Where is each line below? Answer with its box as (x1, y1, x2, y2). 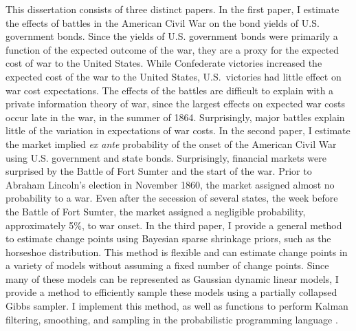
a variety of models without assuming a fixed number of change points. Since (5, 258, 329, 273)
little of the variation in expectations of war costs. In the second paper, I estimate (5, 123, 351, 138)
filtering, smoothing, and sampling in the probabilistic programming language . (5, 312, 338, 326)
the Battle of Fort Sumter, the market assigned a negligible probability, (5, 204, 306, 218)
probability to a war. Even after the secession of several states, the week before (5, 191, 338, 205)
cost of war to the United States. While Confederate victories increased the (5, 56, 322, 70)
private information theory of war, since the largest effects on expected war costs (5, 96, 346, 111)
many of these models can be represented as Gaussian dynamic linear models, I (5, 271, 339, 286)
